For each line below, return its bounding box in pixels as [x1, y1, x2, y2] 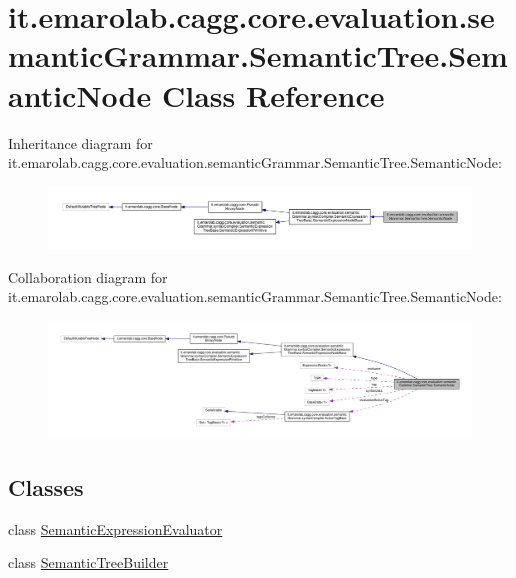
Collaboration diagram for [8, 266, 168, 287]
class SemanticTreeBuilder [8, 552, 169, 573]
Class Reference [161, 74, 385, 115]
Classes [8, 471, 84, 502]
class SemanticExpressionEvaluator [8, 518, 223, 539]
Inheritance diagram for [8, 132, 153, 153]
